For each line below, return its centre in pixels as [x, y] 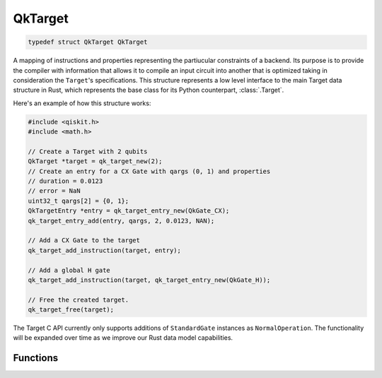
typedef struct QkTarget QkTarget [88, 42]
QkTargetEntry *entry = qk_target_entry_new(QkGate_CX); [129, 211]
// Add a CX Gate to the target [84, 241]
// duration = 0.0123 [65, 181]
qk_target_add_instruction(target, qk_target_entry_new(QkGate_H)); [149, 280]
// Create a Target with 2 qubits [88, 151]
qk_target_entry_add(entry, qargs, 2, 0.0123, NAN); [121, 220]
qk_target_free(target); [71, 310]
